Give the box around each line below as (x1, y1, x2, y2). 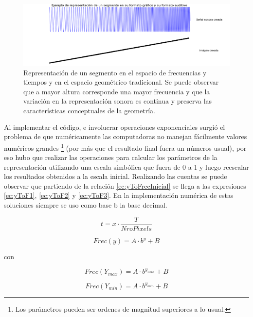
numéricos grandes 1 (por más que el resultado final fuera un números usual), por (4, 141, 247, 153)
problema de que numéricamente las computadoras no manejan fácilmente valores (4, 131, 247, 141)
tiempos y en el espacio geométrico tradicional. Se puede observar (23, 77, 219, 87)
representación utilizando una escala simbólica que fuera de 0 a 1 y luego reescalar (4, 161, 249, 172)
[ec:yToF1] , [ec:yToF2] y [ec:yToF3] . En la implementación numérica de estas (4, 190, 234, 200)
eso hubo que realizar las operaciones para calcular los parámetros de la (4, 152, 217, 162)
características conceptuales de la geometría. (23, 106, 155, 116)
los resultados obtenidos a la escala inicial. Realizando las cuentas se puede (4, 171, 227, 181)
